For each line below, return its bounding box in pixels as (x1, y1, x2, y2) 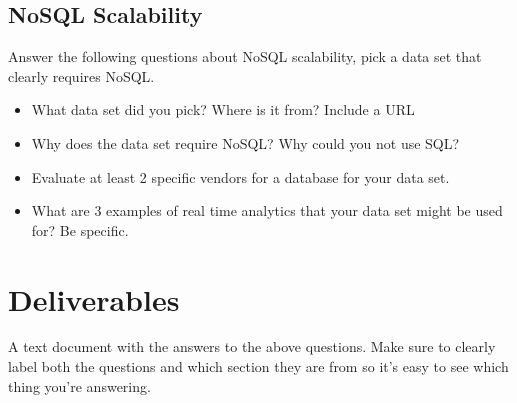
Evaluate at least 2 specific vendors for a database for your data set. (31, 166, 450, 187)
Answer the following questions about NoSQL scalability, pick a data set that (8, 46, 482, 67)
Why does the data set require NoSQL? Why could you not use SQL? (31, 132, 460, 153)
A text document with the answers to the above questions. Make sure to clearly (8, 336, 496, 357)
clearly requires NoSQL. (8, 65, 155, 86)
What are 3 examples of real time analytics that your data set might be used (31, 200, 503, 221)
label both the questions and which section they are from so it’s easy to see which (8, 356, 509, 377)
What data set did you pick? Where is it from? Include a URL (31, 99, 415, 120)
